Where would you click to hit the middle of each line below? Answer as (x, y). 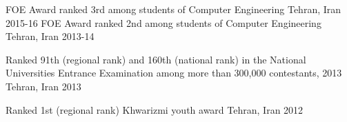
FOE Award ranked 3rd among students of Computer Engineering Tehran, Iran (173, 9)
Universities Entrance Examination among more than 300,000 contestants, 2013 (174, 73)
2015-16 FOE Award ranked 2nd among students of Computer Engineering (163, 22)
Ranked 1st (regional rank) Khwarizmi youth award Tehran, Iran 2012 (155, 109)
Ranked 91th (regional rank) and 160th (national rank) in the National (156, 59)
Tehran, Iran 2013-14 (50, 36)
